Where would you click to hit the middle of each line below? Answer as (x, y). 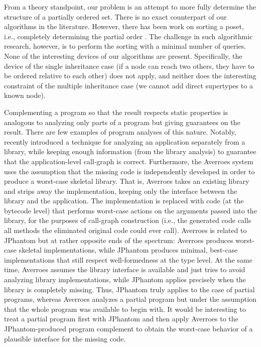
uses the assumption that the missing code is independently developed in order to (129, 171)
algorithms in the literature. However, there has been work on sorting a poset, (124, 26)
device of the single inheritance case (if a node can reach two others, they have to (129, 66)
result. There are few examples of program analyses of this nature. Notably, (120, 132)
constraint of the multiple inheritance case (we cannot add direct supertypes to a (128, 85)
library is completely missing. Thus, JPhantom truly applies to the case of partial (129, 289)
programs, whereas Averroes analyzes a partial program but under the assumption (130, 299)
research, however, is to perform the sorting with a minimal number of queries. (125, 46)
